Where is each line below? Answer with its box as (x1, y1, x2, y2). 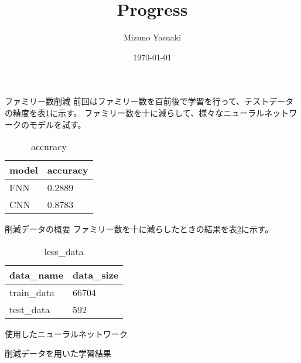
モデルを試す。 (29, 118, 86, 130)
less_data (44, 244, 84, 258)
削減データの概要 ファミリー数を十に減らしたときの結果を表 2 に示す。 (5, 223, 273, 235)
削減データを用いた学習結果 (5, 347, 111, 359)
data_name (9, 267, 64, 281)
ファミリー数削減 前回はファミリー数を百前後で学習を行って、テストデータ (5, 95, 294, 107)
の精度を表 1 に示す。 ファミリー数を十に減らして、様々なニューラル (5, 106, 265, 118)
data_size (73, 267, 119, 281)
